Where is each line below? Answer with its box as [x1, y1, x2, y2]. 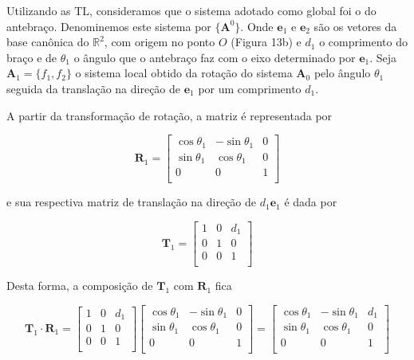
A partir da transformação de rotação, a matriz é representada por [6, 107, 333, 123]
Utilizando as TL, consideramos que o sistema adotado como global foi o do [6, 2, 377, 18]
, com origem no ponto [104, 33, 215, 50]
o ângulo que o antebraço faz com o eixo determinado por [73, 49, 356, 65]
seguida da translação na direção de [6, 80, 181, 96]
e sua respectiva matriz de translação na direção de [6, 194, 257, 210]
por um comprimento [198, 80, 302, 96]
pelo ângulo [313, 65, 371, 81]
